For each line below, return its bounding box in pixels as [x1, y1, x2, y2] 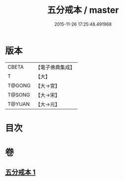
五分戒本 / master [47, 4, 119, 16]
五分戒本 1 [5, 168, 36, 177]
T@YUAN [7, 100, 30, 107]
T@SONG [7, 91, 31, 98]
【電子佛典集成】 [35, 64, 75, 71]
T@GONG [7, 82, 31, 89]
